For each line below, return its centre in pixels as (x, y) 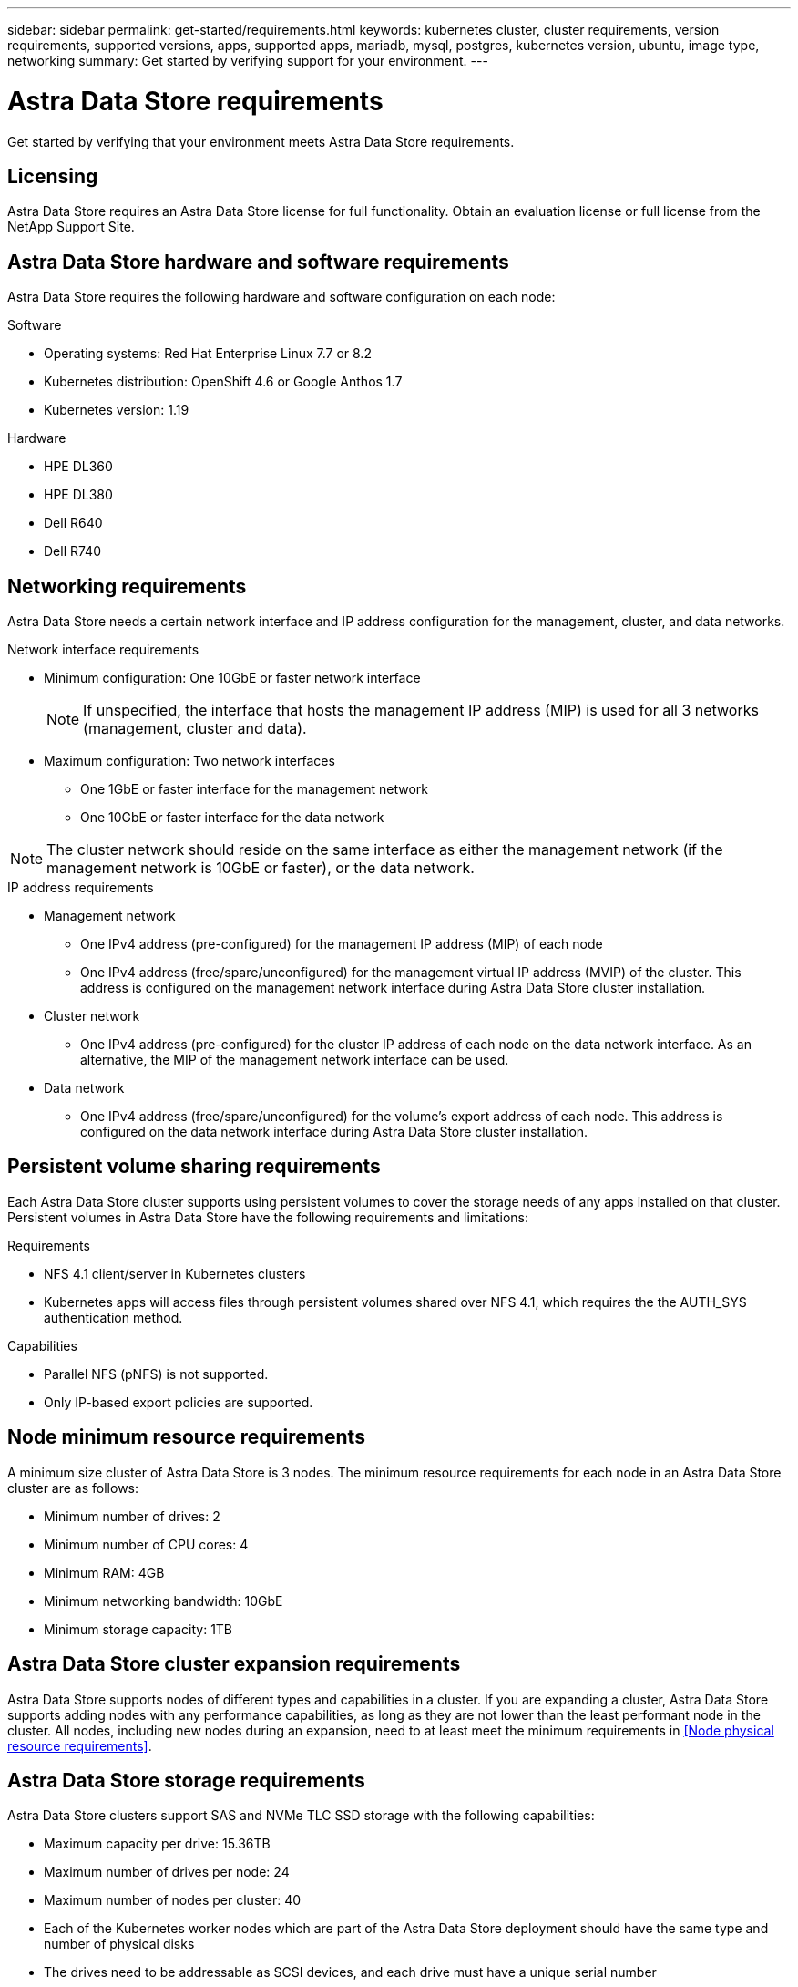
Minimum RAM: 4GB (104, 1572)
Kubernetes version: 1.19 (117, 410)
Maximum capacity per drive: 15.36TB (157, 1844)
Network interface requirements (103, 650)
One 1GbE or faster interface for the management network (254, 789)
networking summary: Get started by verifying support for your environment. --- (248, 61)
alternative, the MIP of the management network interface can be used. (295, 1060)
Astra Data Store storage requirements (186, 1780)
